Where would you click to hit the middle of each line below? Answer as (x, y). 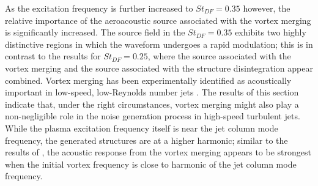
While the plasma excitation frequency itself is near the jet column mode (142, 128)
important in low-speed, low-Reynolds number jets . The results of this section (152, 92)
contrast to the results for (53, 56)
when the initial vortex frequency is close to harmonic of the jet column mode (151, 164)
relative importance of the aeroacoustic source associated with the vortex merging (158, 20)
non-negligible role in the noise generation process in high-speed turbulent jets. (153, 116)
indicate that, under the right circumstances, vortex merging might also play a (152, 104)
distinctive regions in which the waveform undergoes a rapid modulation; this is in (159, 44)
